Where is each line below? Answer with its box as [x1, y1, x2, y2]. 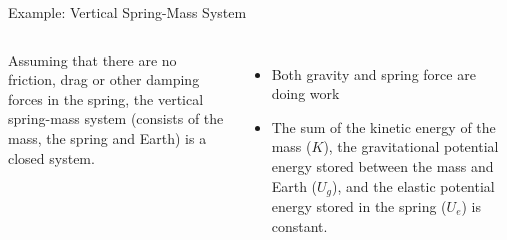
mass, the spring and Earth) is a [8, 127, 207, 148]
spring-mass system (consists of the [8, 108, 224, 129]
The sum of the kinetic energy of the [271, 116, 496, 137]
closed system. [8, 147, 95, 168]
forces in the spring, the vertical [8, 88, 204, 109]
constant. [271, 215, 328, 236]
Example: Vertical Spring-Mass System [8, 2, 247, 22]
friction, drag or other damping [8, 69, 200, 90]
